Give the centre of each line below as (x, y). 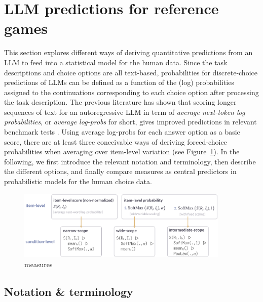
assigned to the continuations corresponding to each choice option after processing (131, 92)
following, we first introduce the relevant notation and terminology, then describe (130, 161)
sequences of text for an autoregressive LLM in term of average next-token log (125, 112)
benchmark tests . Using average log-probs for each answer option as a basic (122, 132)
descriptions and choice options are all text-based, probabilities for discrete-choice (131, 72)
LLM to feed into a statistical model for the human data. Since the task (116, 62)
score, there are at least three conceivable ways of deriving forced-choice (116, 141)
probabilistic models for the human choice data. (78, 181)
